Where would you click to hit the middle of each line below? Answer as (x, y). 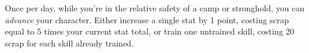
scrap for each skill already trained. (69, 43)
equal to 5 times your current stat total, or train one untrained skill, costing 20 (150, 31)
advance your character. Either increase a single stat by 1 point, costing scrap (147, 19)
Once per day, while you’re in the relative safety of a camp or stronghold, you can (155, 8)
